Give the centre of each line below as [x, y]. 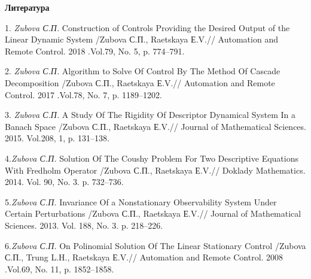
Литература [27, 7]
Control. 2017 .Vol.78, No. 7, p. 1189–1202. [83, 94]
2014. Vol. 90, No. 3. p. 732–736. [64, 182]
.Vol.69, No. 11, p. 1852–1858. [60, 269]
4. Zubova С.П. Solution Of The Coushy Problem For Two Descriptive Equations [152, 158]
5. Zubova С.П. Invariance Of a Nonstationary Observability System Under [141, 201]
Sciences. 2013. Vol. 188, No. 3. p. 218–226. [84, 225]
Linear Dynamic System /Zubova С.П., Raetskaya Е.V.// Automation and [141, 39]
